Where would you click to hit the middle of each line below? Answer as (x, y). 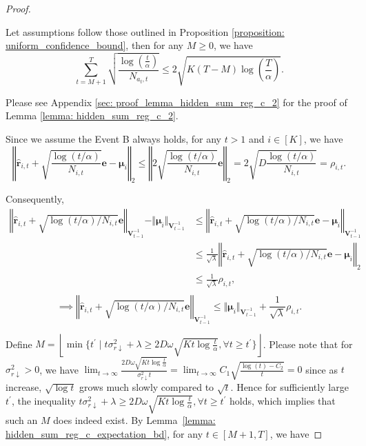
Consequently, (35, 199)
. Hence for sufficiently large (289, 387)
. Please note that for (308, 344)
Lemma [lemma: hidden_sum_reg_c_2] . (92, 115)
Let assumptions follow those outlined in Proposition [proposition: (145, 31)
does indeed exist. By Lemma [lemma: (134, 420)
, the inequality (43, 401)
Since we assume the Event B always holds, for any (113, 138)
